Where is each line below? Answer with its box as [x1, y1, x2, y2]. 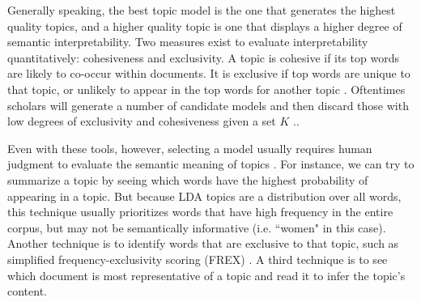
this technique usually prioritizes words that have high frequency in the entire [7, 203, 393, 220]
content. [7, 283, 47, 300]
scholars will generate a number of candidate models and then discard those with [7, 96, 409, 113]
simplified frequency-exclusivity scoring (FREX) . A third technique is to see [7, 250, 388, 267]
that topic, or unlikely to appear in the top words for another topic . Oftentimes [7, 80, 406, 97]
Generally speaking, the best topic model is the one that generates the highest [7, 2, 396, 18]
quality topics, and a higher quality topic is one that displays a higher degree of [7, 17, 402, 34]
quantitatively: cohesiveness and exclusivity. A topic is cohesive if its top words [7, 49, 400, 66]
